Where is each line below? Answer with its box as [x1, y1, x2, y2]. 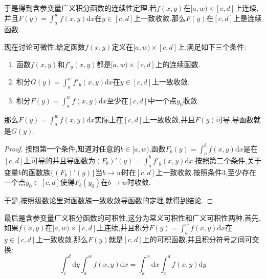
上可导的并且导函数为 [24, 155, 96, 165]
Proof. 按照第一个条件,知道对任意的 [4, 143, 121, 154]
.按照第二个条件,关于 [193, 155, 262, 165]
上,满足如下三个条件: [178, 41, 246, 52]
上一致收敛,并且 [143, 114, 195, 124]
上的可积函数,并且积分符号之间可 [142, 234, 252, 245]
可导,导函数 [215, 114, 254, 124]
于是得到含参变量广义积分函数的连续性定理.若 [4, 3, 157, 13]
